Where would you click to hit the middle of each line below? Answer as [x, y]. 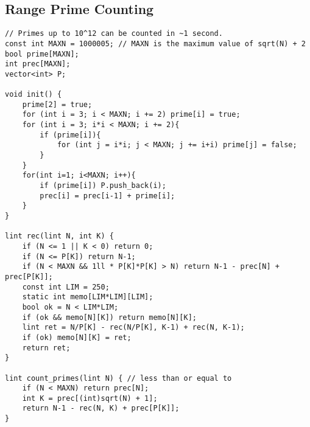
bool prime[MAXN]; [42, 54]
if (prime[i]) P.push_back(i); [103, 186]
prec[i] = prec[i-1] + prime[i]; [107, 196]
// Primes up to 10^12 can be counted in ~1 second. [114, 34]
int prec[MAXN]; [38, 64]
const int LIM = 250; [66, 287]
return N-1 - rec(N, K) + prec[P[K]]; [101, 408]
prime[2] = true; [57, 104]
